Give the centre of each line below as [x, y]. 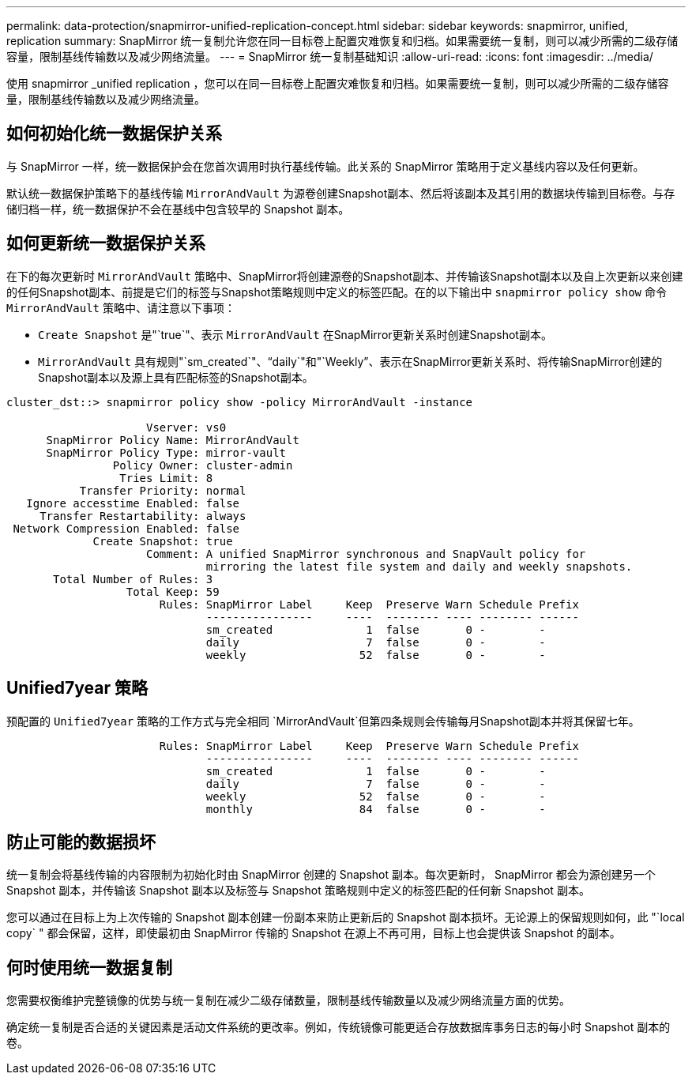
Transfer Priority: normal [163, 490]
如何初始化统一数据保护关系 [114, 134]
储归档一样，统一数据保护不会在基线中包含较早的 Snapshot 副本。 [178, 209]
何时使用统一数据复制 [89, 967]
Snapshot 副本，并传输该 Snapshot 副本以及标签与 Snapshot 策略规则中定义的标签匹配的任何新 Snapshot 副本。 [298, 891]
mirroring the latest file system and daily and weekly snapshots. [419, 566]
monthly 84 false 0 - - [376, 809]
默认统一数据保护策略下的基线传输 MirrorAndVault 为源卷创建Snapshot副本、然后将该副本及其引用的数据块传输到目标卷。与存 [341, 193]
